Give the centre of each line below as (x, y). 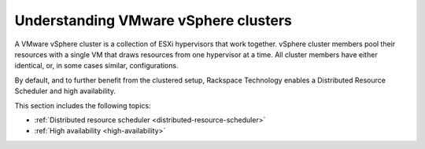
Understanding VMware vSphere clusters (153, 20)
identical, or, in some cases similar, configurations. (96, 66)
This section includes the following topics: (83, 105)
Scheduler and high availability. (65, 91)
